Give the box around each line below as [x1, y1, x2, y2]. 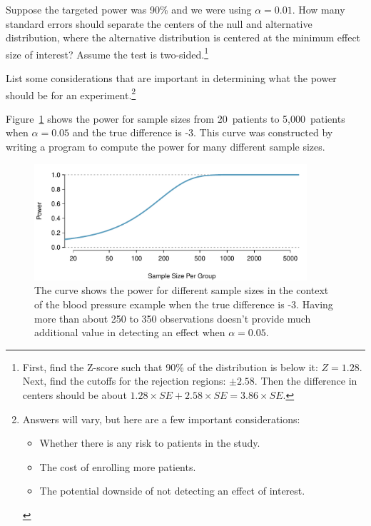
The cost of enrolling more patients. [39, 459, 196, 474]
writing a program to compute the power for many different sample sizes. [6, 139, 325, 154]
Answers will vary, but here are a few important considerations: [22, 411, 300, 426]
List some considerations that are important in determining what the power [6, 71, 337, 86]
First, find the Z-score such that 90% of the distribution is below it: [22, 359, 318, 374]
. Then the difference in [254, 373, 357, 388]
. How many [292, 2, 345, 16]
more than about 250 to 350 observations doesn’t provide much [34, 310, 311, 325]
